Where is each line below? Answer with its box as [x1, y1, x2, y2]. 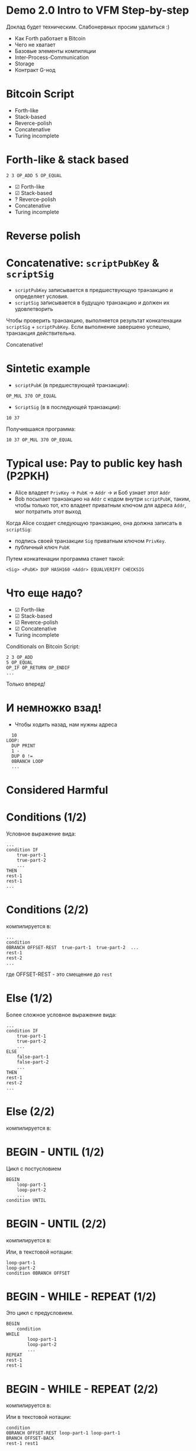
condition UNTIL [6, 1197, 46, 1203]
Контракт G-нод [14, 66, 56, 73]
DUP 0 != [11, 753, 33, 759]
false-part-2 [17, 1059, 49, 1065]
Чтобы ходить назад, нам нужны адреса [14, 721, 117, 728]
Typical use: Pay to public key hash [6, 457, 182, 470]
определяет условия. [14, 293, 69, 300]
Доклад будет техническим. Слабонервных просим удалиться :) [6, 23, 170, 30]
